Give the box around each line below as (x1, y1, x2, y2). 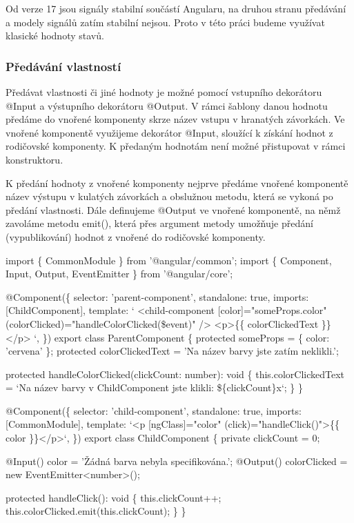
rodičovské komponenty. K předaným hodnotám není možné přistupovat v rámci (6, 139, 346, 153)
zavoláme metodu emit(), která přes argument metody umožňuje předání (6, 216, 313, 230)
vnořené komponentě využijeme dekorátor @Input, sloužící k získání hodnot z (6, 125, 333, 139)
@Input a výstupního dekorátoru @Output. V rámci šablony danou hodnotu (6, 98, 328, 112)
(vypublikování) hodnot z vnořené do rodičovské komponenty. (6, 229, 266, 244)
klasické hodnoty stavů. (6, 28, 104, 43)
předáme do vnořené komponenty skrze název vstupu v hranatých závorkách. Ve (6, 112, 345, 126)
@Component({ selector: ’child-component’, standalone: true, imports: (6, 403, 302, 417)
